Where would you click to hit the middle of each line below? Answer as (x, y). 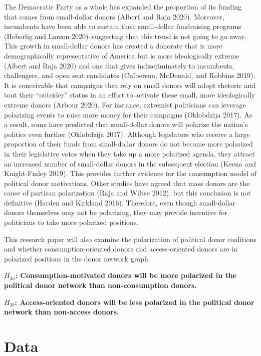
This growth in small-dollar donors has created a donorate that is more (113, 46)
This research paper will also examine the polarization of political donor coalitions (130, 239)
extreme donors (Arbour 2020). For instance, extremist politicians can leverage (125, 104)
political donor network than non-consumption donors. (100, 285)
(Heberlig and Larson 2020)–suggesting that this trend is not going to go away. (125, 36)
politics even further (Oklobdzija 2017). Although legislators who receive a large (127, 134)
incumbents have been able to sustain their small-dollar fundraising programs (123, 26)
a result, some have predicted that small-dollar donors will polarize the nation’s (126, 124)
